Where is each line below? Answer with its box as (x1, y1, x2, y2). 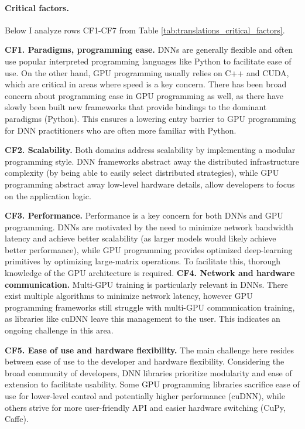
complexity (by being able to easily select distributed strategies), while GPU (5, 166, 279, 179)
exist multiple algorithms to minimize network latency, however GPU (5, 290, 253, 302)
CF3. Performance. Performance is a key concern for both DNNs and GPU (5, 209, 283, 222)
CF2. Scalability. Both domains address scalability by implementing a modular (5, 144, 296, 156)
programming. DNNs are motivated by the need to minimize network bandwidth (5, 220, 294, 233)
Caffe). (5, 413, 29, 425)
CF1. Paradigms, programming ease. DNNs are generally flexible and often (5, 43, 293, 56)
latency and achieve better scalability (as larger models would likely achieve (5, 232, 276, 244)
